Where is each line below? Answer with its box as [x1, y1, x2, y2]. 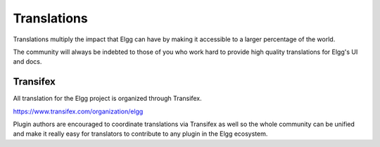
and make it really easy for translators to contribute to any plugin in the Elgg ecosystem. [13, 129, 268, 138]
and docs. [13, 57, 42, 66]
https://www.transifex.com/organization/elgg [13, 107, 144, 115]
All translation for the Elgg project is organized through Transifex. [13, 94, 202, 103]
